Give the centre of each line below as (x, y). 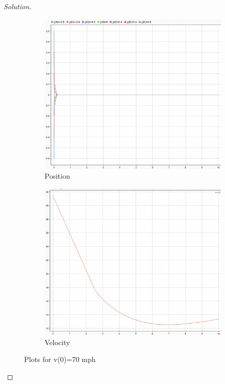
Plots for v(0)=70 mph (60, 359)
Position (57, 176)
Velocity (57, 342)
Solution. (18, 6)
